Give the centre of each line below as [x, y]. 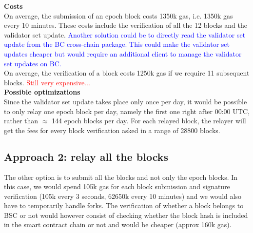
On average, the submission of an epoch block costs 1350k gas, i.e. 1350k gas [118, 15]
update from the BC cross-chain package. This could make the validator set [117, 44]
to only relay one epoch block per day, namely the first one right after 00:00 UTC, [127, 111]
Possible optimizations [42, 92]
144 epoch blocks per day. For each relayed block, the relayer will [149, 121]
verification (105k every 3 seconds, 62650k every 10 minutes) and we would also [123, 196]
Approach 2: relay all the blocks [86, 156]
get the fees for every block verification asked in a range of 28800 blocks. [112, 130]
